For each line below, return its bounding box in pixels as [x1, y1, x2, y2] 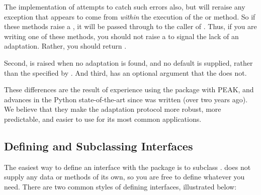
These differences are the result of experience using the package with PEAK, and [4, 84, 254, 95]
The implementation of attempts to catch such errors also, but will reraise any [4, 2, 245, 12]
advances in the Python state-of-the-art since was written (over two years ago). [4, 94, 248, 104]
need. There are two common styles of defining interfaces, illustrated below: [4, 181, 237, 191]
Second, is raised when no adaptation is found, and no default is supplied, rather [4, 57, 253, 68]
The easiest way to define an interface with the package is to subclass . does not [4, 161, 251, 172]
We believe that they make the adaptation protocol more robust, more [4, 104, 221, 114]
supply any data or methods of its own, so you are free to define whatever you [4, 171, 245, 182]
